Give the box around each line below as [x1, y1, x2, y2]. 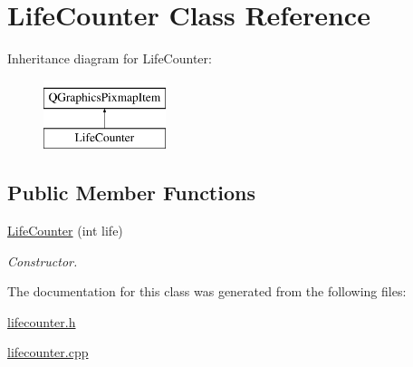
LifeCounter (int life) [7, 221, 123, 240]
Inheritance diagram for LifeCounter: [7, 49, 212, 68]
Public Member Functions [7, 179, 255, 207]
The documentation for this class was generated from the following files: [7, 282, 407, 301]
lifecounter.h [7, 312, 76, 331]
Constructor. [7, 251, 78, 270]
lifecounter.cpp [7, 343, 89, 362]
